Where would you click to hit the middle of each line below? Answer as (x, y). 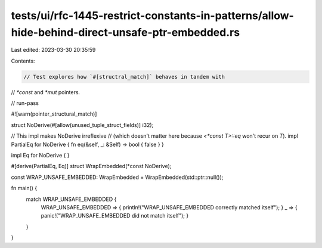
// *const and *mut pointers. (46, 92)
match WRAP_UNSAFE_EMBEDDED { (71, 199)
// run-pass (25, 103)
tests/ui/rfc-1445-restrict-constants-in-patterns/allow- (153, 15)
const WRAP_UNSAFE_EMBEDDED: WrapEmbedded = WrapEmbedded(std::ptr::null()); (117, 177)
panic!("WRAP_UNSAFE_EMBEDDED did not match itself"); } (115, 216)
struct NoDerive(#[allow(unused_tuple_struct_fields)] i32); (82, 125)
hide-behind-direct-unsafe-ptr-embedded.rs (126, 32)
